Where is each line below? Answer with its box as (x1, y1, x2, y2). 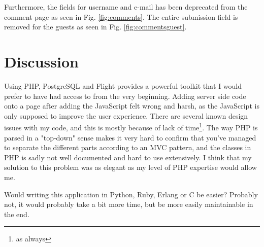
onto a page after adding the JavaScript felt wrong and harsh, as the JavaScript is (4, 100, 259, 111)
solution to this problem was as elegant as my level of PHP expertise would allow (4, 162, 257, 172)
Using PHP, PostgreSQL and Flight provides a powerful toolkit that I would (4, 80, 242, 91)
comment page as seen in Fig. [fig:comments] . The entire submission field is (4, 11, 238, 22)
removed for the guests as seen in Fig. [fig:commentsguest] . (4, 21, 187, 32)
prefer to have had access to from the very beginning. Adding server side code (4, 90, 246, 101)
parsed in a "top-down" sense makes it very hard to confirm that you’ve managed (4, 132, 256, 143)
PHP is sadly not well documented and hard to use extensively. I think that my (4, 152, 252, 162)
